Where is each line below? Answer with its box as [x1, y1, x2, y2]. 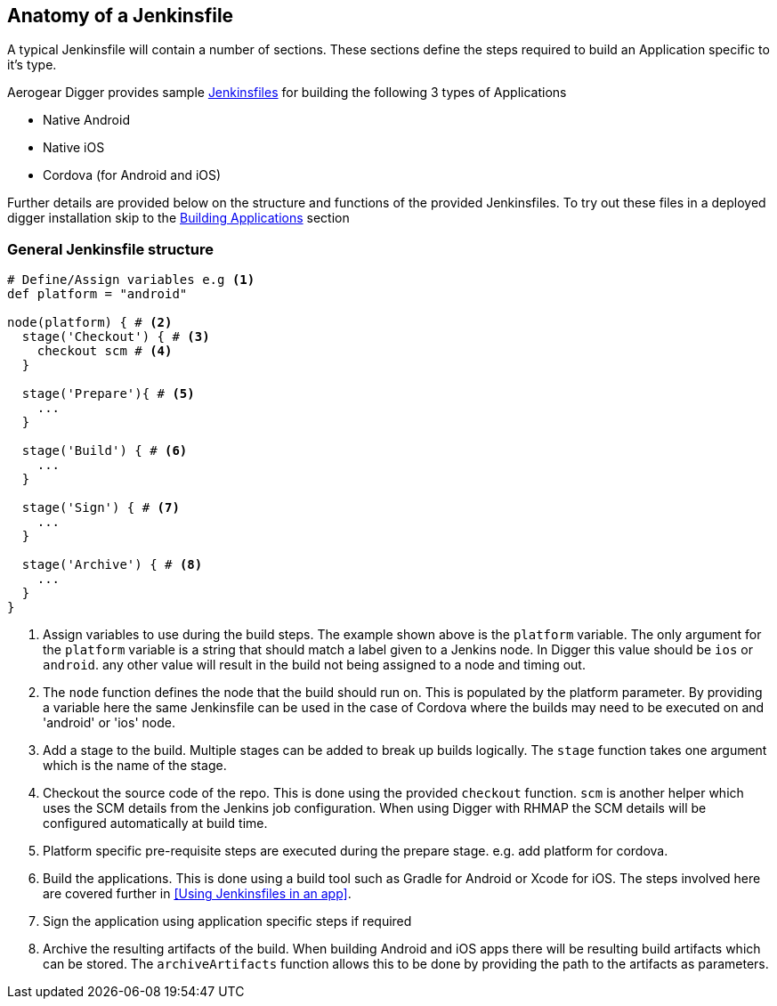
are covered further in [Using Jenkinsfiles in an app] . [43, 886, 352, 902]
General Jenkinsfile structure [7, 239, 214, 258]
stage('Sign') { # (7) [21, 500, 180, 515]
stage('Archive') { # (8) [21, 557, 203, 572]
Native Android [43, 112, 130, 128]
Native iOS [43, 140, 105, 156]
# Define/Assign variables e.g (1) [7, 272, 255, 288]
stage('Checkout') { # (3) [21, 329, 210, 345]
